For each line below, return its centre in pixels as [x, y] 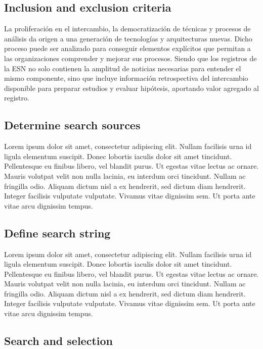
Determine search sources [72, 125]
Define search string [57, 233]
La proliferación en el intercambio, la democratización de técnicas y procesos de [127, 29]
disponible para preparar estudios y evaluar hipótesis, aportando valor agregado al [131, 88]
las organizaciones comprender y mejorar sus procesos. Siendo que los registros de [130, 58]
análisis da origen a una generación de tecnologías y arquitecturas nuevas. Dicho [128, 38]
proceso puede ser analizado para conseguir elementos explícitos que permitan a [127, 48]
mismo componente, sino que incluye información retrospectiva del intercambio [126, 78]
